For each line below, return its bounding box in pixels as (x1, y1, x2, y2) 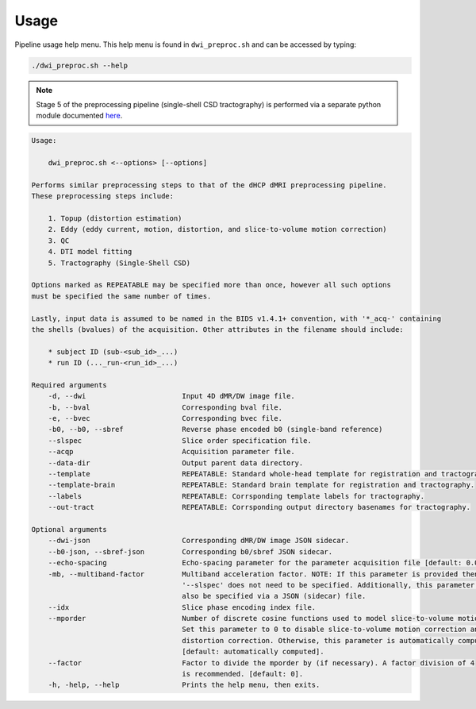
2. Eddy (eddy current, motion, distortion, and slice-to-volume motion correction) (48, 225, 388, 234)
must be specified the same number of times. (31, 291, 212, 301)
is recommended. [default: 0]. (182, 669, 304, 679)
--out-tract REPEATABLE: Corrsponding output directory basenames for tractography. (48, 503, 471, 512)
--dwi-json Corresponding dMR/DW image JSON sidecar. (48, 536, 350, 545)
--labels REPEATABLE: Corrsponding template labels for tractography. (48, 491, 424, 500)
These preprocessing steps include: (31, 191, 175, 201)
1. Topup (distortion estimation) (48, 214, 182, 223)
